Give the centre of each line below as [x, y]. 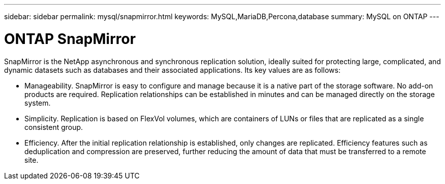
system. [38, 103]
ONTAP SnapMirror [70, 39]
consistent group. [54, 127]
